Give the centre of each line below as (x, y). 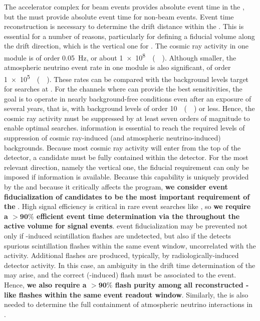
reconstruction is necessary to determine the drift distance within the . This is (124, 26)
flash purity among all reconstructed (179, 284)
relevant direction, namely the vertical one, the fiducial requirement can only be (127, 167)
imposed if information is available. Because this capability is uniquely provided (126, 177)
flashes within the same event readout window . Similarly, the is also (134, 294)
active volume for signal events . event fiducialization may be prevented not (126, 226)
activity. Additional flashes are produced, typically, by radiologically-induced (121, 255)
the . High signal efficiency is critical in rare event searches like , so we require (127, 206)
